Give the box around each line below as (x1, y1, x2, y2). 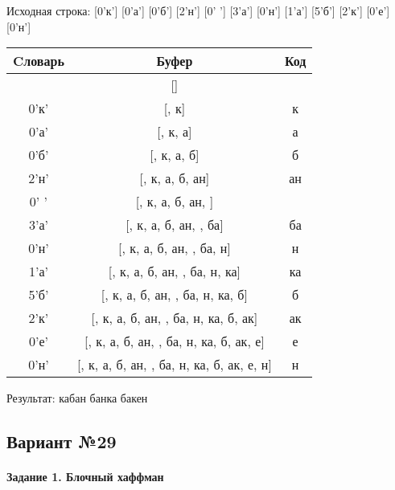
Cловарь (13, 51, 64, 71)
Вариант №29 (6, 429, 117, 454)
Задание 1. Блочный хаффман (6, 468, 164, 485)
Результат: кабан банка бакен (6, 390, 148, 406)
